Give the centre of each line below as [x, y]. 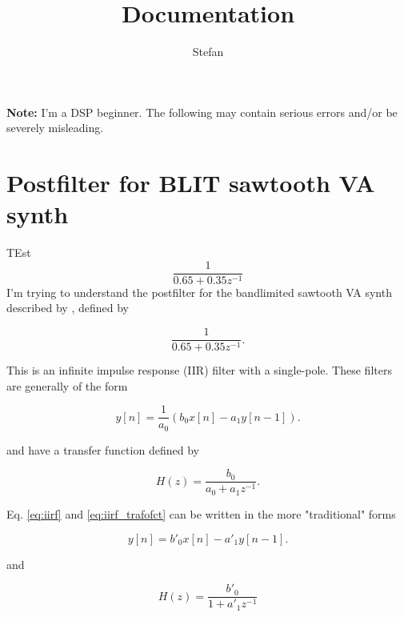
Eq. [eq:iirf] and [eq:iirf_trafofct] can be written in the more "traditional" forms [201, 513]
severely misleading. [55, 128]
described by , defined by [68, 308]
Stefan [208, 52]
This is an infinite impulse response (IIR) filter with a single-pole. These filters [199, 370]
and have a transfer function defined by [103, 449]
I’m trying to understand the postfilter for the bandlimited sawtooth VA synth [199, 292]
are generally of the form [67, 385]
